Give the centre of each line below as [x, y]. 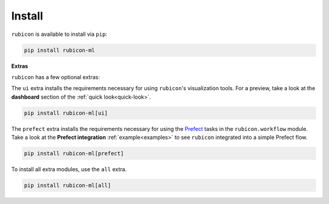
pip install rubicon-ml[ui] [66, 113]
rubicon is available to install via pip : [59, 34]
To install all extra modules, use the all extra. [69, 169]
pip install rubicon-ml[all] [68, 185]
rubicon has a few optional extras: [55, 77]
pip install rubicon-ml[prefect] [74, 153]
